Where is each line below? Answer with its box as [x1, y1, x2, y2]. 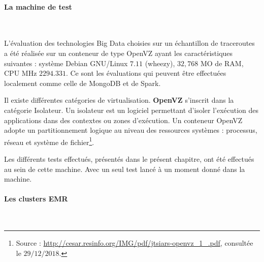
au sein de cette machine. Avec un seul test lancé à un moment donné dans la [4, 163, 245, 174]
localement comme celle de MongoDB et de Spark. [4, 77, 161, 88]
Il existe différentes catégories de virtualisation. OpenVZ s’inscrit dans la [4, 95, 234, 105]
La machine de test [4, 1, 72, 12]
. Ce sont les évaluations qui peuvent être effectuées [65, 68, 226, 78]
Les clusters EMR [4, 193, 68, 204]
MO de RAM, [200, 57, 244, 68]
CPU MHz [4, 68, 37, 78]
